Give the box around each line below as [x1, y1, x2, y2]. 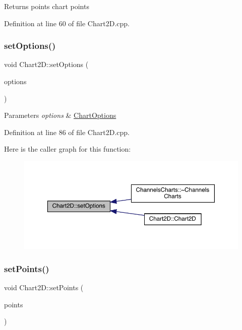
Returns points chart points [4, 1, 89, 11]
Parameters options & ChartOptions [4, 110, 116, 120]
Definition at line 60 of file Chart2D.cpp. [4, 18, 130, 28]
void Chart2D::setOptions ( [4, 59, 89, 70]
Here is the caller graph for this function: [4, 144, 131, 154]
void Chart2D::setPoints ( [4, 282, 84, 293]
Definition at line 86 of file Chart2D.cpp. [4, 126, 130, 137]
